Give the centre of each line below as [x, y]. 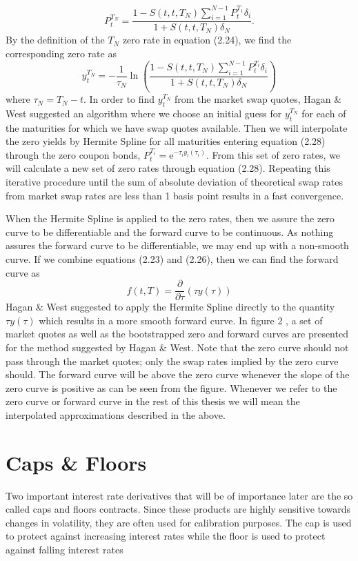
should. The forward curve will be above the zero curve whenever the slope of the [178, 374]
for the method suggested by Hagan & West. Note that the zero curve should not [177, 347]
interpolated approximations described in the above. [116, 414]
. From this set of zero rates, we [273, 154]
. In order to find [119, 99]
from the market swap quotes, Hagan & [258, 99]
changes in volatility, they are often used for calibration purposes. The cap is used [179, 522]
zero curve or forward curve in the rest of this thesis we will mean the [153, 401]
